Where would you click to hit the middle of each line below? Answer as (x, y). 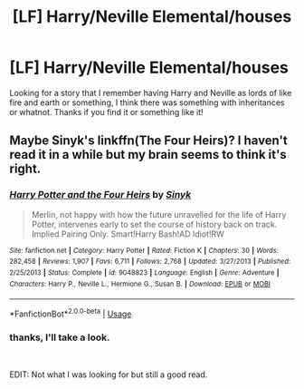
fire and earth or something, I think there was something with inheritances (147, 102)
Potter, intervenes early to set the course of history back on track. (154, 224)
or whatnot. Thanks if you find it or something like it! (106, 112)
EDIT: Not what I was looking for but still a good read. (109, 374)
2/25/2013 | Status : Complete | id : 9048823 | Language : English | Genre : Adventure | (144, 272)
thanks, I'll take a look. (60, 337)
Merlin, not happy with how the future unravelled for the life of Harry (159, 214)
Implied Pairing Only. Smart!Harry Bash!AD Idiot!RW (128, 234)
